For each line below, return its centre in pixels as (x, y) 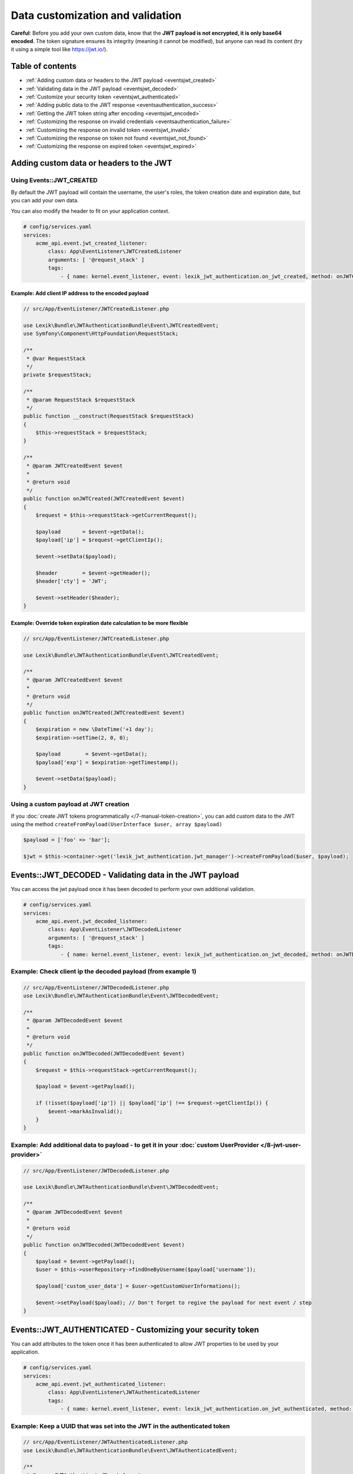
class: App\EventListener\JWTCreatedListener (115, 251)
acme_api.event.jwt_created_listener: (91, 244)
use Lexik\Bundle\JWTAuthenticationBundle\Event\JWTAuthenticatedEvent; (130, 1450)
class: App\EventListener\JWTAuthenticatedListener (124, 1392)
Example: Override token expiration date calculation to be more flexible (99, 623)
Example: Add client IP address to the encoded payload (80, 293)
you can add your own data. (45, 200)
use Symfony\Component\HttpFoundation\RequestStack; (101, 334)
